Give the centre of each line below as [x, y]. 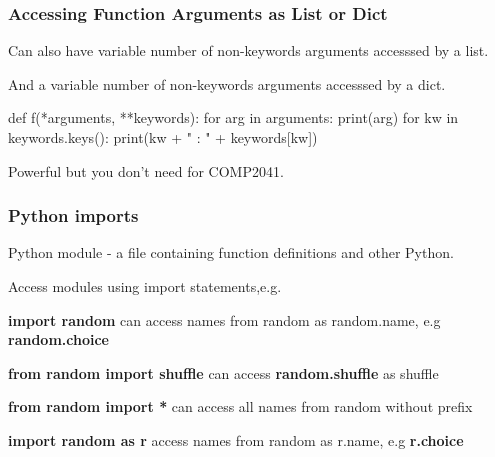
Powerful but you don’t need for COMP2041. [146, 170]
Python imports [73, 215]
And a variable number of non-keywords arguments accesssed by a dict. [227, 83]
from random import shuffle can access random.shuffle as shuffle [223, 372]
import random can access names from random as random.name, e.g [224, 319]
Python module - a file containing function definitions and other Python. [231, 252]
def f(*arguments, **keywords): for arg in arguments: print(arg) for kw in [233, 117]
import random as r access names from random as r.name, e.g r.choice [236, 439]
